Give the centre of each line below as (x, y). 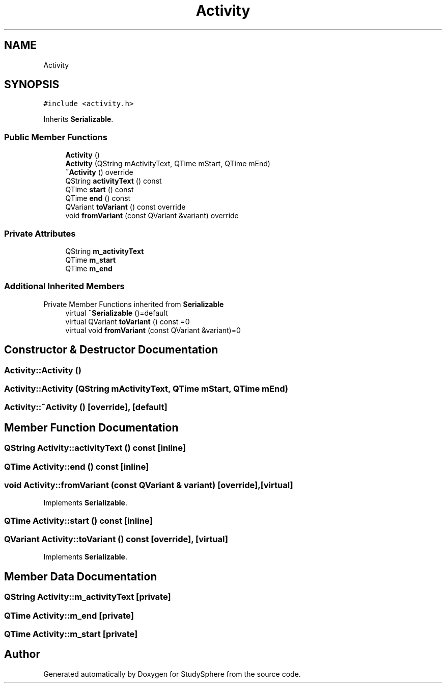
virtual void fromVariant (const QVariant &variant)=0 (153, 330)
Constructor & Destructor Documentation (111, 350)
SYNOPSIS (32, 85)
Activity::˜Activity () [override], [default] (86, 407)
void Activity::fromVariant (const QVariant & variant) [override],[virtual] (149, 485)
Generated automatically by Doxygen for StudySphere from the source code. (172, 674)
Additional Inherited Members (64, 286)
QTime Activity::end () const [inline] (77, 466)
